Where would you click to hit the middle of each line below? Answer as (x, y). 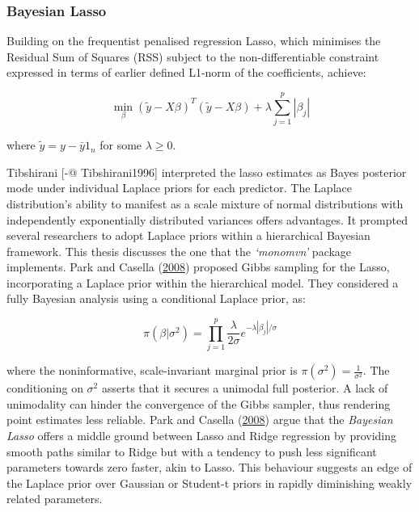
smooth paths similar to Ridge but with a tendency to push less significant (192, 451)
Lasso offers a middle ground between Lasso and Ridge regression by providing (202, 435)
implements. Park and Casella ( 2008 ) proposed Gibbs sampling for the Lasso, (198, 267)
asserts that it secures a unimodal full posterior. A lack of (245, 388)
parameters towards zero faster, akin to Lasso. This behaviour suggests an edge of (209, 467)
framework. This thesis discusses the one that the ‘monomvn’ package (179, 251)
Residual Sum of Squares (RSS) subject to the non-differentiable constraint (193, 56)
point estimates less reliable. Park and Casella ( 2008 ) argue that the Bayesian (200, 420)
